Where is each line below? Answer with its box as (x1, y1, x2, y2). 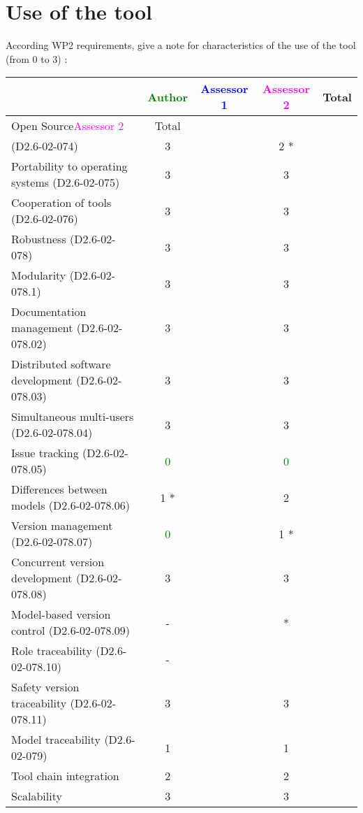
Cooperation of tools (11, 194, 112, 211)
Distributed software (11, 356, 111, 373)
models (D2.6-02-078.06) (11, 497, 131, 514)
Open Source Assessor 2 (11, 117, 124, 134)
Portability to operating (11, 158, 128, 175)
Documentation (11, 303, 87, 320)
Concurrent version (11, 554, 105, 570)
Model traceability (11, 731, 101, 748)
